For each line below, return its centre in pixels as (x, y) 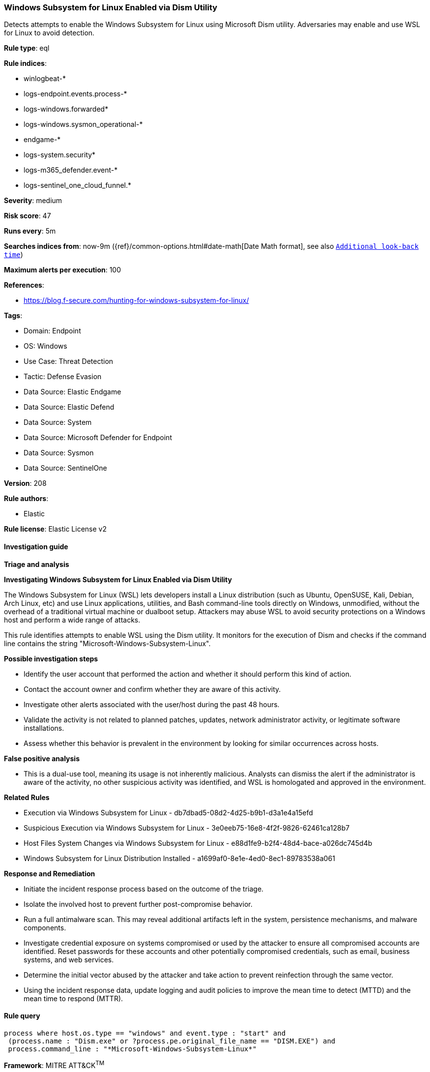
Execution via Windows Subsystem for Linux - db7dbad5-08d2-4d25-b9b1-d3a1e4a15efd (168, 812)
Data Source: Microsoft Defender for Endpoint (98, 438)
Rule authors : (26, 499)
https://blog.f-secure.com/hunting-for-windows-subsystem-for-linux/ (136, 300)
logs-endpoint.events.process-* (75, 94)
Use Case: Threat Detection (69, 361)
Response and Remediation (50, 873)
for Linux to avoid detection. (49, 33)
